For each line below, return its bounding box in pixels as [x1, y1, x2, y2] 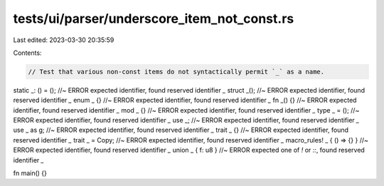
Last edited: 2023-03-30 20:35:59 [13, 36, 114, 44]
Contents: [13, 48, 42, 57]
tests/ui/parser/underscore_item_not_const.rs [13, 11, 294, 26]
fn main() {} [13, 169, 48, 177]
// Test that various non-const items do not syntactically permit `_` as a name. [28, 68, 325, 76]
